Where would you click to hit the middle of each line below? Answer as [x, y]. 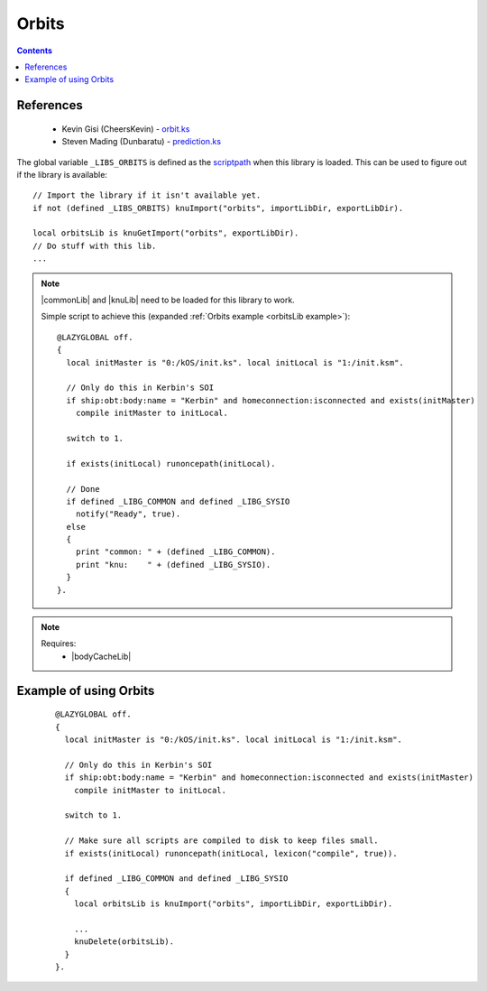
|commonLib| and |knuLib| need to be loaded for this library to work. [168, 300]
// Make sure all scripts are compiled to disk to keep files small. [221, 841]
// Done [83, 489]
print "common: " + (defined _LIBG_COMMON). [175, 552]
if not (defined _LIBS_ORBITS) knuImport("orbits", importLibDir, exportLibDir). [218, 208]
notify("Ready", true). [128, 514]
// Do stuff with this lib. [95, 245]
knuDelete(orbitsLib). [124, 942]
